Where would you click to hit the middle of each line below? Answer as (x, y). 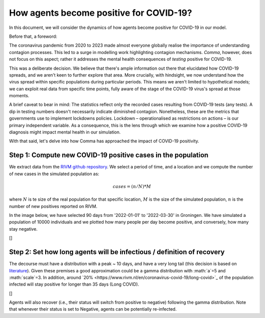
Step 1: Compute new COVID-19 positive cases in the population (109, 155)
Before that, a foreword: (33, 36)
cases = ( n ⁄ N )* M (132, 186)
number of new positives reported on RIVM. (53, 206)
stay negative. (23, 229)
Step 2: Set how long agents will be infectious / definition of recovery (117, 252)
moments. (19, 96)
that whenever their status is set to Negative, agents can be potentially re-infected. (93, 309)
